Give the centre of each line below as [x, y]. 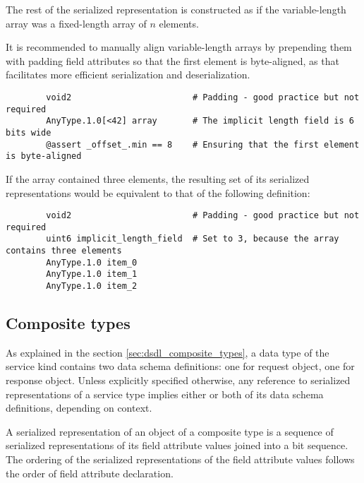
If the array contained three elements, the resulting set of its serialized [158, 178]
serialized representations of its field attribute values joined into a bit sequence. [177, 445]
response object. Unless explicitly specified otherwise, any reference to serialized [178, 380]
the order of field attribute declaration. [90, 473]
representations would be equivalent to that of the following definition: [158, 192]
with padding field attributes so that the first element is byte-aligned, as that [172, 60]
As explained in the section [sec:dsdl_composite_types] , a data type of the [168, 352]
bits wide [29, 132]
